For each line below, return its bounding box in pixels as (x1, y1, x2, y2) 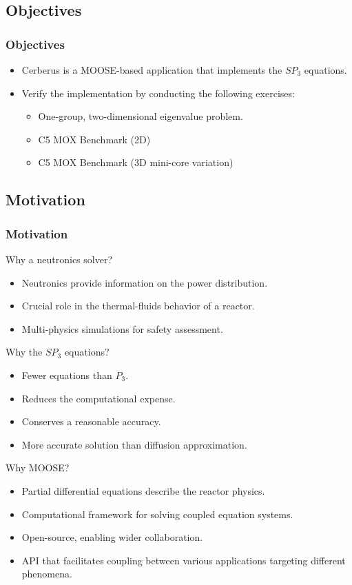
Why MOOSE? (6, 460, 70, 475)
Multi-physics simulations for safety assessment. (21, 321, 223, 336)
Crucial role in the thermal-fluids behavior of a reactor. (21, 298, 255, 313)
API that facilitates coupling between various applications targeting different (21, 553, 346, 567)
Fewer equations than (21, 367, 112, 382)
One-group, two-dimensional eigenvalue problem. (38, 109, 243, 123)
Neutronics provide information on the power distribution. (21, 275, 268, 289)
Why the (6, 345, 43, 359)
